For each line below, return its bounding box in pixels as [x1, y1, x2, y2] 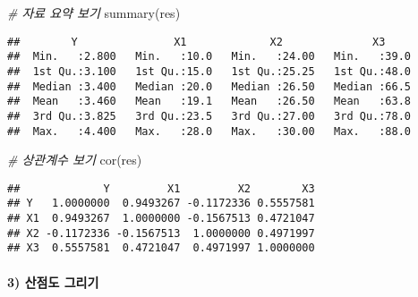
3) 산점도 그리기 [7, 272, 99, 291]
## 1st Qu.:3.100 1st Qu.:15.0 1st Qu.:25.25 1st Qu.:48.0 [7, 64, 412, 78]
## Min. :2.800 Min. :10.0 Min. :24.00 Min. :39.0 [7, 50, 412, 64]
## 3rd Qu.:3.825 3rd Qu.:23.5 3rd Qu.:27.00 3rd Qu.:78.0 [7, 109, 412, 123]
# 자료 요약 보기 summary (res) [7, 4, 181, 21]
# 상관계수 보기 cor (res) [7, 150, 142, 169]
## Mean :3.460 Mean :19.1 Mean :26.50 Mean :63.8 [7, 95, 412, 108]
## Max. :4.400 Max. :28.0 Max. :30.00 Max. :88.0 [7, 124, 412, 138]
